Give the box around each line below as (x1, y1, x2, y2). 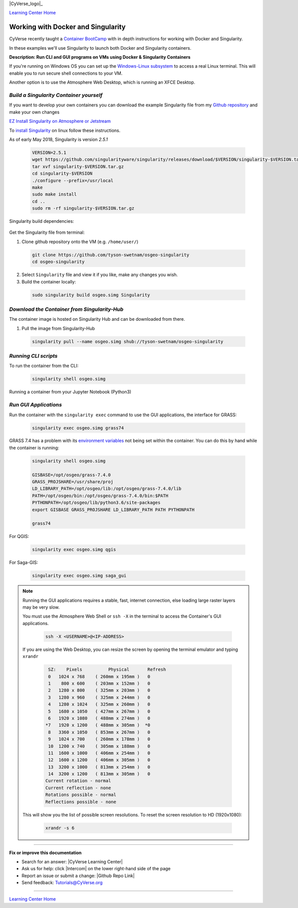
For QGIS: (9, 534, 29, 540)
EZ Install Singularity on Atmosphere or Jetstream (9, 118, 111, 124)
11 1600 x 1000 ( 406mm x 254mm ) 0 (48, 750, 150, 756)
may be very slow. (22, 604, 60, 610)
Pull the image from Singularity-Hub (21, 325, 95, 331)
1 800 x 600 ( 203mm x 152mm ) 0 (48, 680, 150, 686)
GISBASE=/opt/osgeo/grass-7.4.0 (32, 472, 111, 477)
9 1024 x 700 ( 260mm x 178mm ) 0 (48, 736, 150, 742)
